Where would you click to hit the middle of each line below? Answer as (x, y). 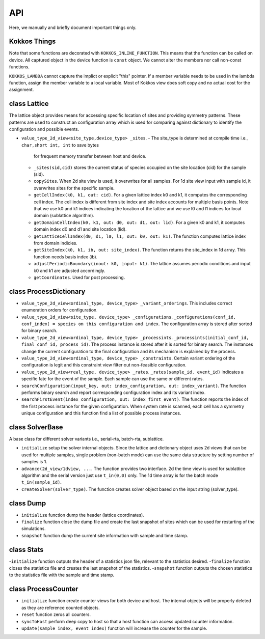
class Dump (27, 503)
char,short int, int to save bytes (60, 145)
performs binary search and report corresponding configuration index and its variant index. (114, 392)
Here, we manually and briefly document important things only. (73, 28)
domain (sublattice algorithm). (64, 216)
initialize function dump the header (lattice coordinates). (83, 515)
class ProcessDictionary (47, 292)
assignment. (22, 90)
